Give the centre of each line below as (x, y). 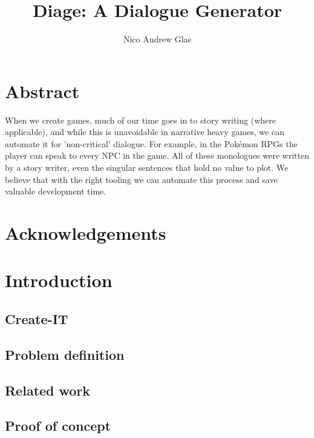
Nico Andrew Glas (157, 39)
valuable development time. (56, 191)
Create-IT (37, 318)
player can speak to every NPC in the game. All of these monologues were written (157, 155)
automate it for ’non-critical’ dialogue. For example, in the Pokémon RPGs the (151, 143)
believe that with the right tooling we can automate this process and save (141, 179)
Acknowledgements (86, 233)
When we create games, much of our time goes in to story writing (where (140, 120)
